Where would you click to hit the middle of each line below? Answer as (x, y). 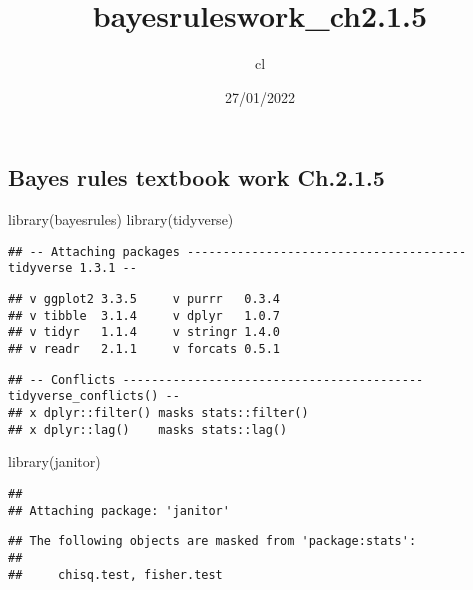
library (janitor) (54, 461)
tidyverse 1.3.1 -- (72, 268)
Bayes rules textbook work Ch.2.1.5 (196, 177)
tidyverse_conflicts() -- (94, 396)
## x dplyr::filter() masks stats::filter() (158, 412)
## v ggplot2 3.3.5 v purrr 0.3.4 (144, 299)
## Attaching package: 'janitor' (119, 510)
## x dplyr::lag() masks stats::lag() (148, 429)
